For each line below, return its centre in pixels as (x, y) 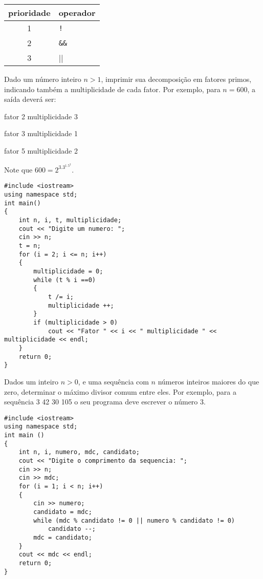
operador (77, 13)
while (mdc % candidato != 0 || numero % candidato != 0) (134, 520)
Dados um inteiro (31, 381)
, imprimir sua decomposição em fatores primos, (176, 79)
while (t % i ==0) (64, 280)
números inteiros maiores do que (209, 381)
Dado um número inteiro (43, 79)
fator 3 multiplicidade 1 (41, 133)
